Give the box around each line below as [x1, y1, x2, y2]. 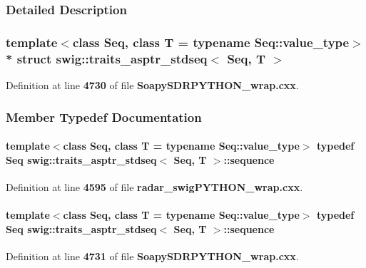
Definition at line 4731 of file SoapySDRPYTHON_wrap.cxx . [6, 248, 299, 263]
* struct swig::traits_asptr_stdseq [6, 49, 208, 67]
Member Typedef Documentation [6, 108, 202, 125]
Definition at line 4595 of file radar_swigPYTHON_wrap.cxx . [6, 179, 303, 194]
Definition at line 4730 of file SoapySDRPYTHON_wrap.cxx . [6, 77, 299, 92]
